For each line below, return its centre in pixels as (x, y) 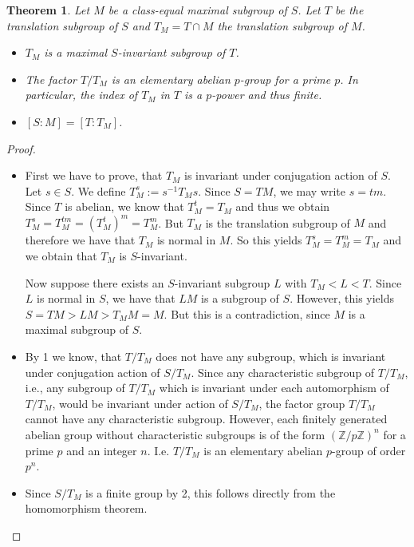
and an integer (102, 450)
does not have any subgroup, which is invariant (271, 356)
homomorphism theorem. (86, 508)
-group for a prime (285, 79)
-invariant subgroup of (172, 52)
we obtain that (61, 256)
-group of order (369, 450)
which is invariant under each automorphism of (274, 388)
